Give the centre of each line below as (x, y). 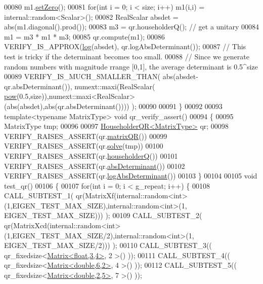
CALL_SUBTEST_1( (39, 196)
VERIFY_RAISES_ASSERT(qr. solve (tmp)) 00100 (84, 146)
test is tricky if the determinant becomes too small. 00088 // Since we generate (127, 56)
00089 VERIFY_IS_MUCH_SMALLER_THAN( (82, 76)
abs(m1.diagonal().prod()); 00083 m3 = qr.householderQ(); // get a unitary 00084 (131, 27)
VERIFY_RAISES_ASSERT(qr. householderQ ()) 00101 (91, 155)
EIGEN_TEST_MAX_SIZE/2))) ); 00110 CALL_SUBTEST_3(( (108, 245)
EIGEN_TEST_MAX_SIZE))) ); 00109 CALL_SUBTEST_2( (103, 215)
